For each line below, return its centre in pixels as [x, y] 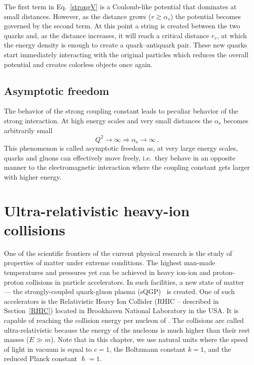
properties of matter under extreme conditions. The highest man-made [110, 262]
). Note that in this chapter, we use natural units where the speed [149, 339]
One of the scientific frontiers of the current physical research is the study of [118, 253]
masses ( [17, 339]
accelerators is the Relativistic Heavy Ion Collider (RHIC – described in [111, 301]
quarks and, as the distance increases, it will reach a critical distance [107, 35]
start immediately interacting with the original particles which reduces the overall [126, 54]
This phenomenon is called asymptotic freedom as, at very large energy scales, [121, 148]
